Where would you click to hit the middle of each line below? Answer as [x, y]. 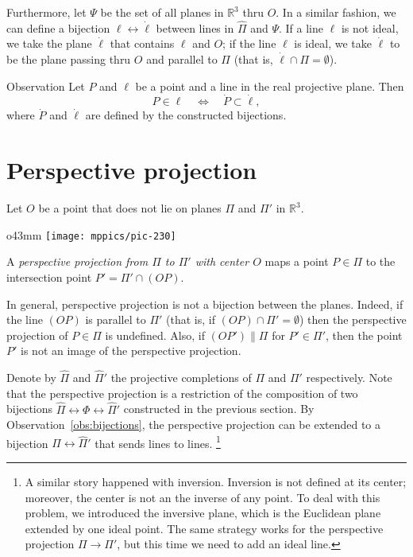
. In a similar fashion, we [336, 12]
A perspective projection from [77, 261]
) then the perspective [353, 319]
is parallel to [116, 319]
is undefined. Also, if [155, 335]
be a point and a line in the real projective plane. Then [270, 86]
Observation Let [46, 86]
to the [380, 261]
